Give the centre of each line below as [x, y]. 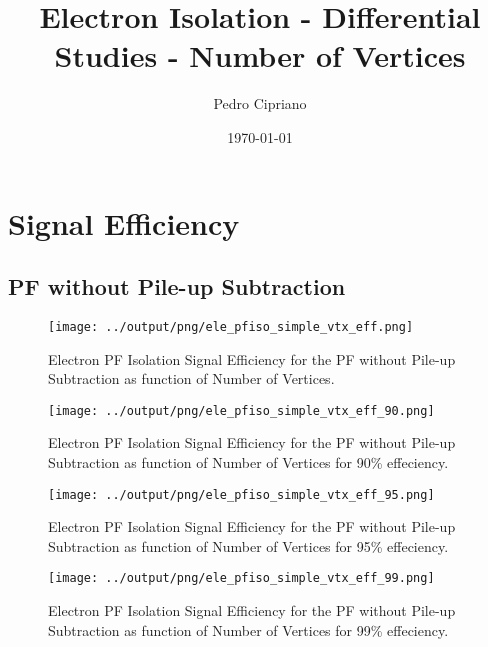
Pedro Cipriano [260, 103]
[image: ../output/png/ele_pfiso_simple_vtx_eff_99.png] [241, 578]
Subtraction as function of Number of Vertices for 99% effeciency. [248, 629]
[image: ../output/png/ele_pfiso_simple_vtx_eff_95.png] [241, 494]
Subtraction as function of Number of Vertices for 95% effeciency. [248, 545]
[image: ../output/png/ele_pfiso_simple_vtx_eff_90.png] [241, 410]
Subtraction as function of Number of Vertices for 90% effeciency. [248, 461]
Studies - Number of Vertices [260, 55]
